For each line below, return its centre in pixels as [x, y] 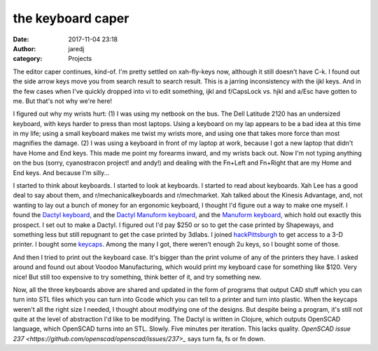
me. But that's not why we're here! [62, 101]
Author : [24, 48]
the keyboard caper [71, 18]
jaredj [76, 48]
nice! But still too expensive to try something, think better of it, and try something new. [137, 277]
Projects [80, 59]
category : [28, 59]
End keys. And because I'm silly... [61, 172]
